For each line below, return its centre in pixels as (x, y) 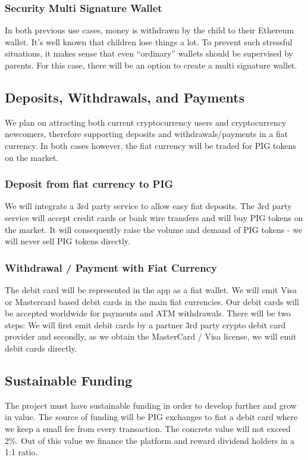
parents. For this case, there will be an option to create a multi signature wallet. (151, 65)
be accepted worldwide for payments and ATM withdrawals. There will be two (148, 313)
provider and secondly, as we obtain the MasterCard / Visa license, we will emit (151, 336)
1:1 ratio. (21, 452)
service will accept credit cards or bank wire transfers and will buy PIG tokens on (154, 217)
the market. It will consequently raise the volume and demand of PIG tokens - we (154, 229)
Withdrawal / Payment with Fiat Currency (111, 267)
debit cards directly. (41, 348)
